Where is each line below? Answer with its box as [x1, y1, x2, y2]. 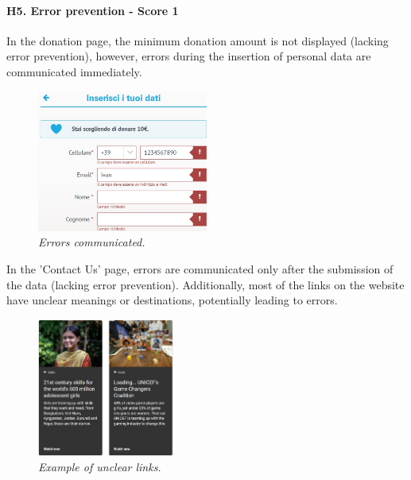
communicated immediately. [6, 63, 142, 79]
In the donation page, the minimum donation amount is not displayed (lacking [6, 32, 389, 48]
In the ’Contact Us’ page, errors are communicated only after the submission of [6, 261, 394, 277]
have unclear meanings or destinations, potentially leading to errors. [6, 292, 338, 308]
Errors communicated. [38, 234, 145, 250]
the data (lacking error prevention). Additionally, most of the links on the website [6, 276, 405, 292]
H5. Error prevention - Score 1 [6, 2, 179, 18]
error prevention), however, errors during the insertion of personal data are [6, 48, 371, 64]
